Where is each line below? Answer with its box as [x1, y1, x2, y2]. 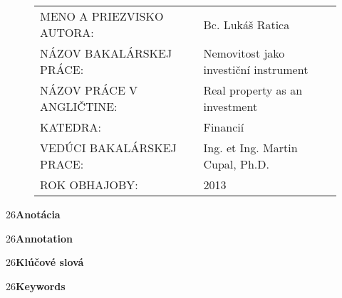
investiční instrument [203, 61, 309, 78]
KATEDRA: [40, 119, 102, 135]
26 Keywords [6, 278, 66, 293]
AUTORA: [40, 24, 94, 41]
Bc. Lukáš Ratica [203, 16, 290, 33]
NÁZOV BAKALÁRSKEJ [40, 45, 172, 61]
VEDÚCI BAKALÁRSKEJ [40, 139, 177, 156]
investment [203, 98, 258, 115]
